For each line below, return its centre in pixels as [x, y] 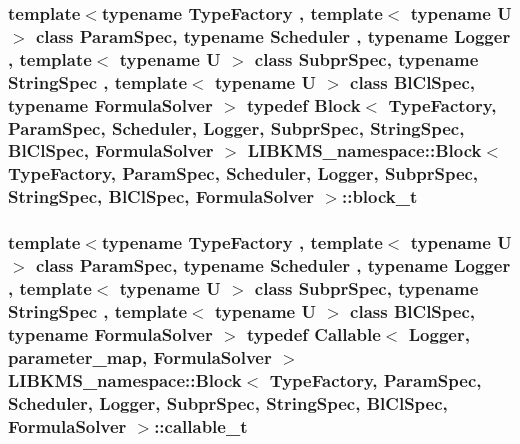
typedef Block [303, 104]
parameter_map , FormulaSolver [140, 356]
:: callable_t [201, 425]
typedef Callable [313, 333]
